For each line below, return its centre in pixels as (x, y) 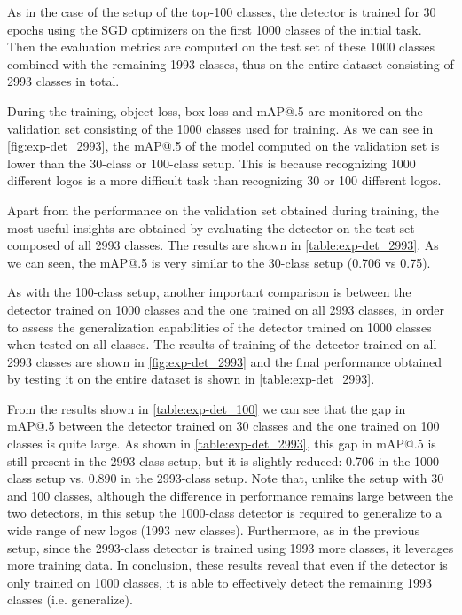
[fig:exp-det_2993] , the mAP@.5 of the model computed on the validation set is (223, 146)
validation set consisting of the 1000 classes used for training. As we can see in (220, 128)
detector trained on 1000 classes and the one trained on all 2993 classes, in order (226, 309)
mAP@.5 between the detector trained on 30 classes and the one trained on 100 (223, 426)
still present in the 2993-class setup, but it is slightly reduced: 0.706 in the (209, 460)
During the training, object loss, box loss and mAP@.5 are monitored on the (215, 110)
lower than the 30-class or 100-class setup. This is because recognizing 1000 (211, 163)
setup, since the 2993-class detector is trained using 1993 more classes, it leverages (231, 547)
